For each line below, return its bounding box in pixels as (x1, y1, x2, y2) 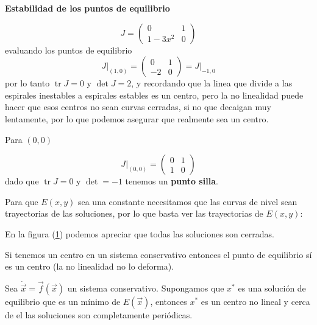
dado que (5, 175, 39, 187)
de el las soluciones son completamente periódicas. (5, 309, 193, 321)
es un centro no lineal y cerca (201, 295, 310, 308)
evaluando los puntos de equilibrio (5, 43, 132, 56)
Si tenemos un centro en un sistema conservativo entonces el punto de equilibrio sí (5, 248, 312, 260)
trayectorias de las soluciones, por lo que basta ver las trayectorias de (5, 207, 263, 220)
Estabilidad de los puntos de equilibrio (5, 2, 170, 14)
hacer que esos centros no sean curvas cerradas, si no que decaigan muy (5, 100, 271, 113)
